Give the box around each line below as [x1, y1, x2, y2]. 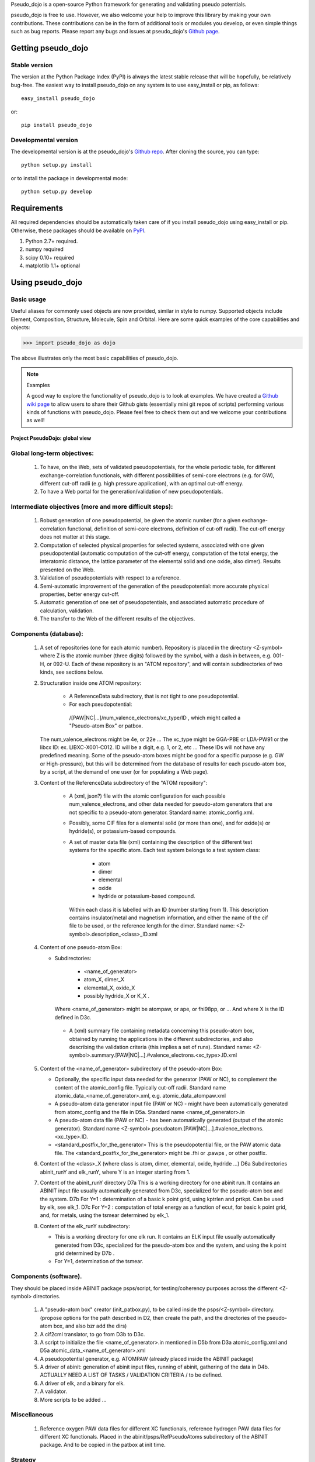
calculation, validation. [40, 607, 94, 614]
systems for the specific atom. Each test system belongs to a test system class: [69, 847, 260, 854]
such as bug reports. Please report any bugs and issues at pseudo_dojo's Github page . [10, 28, 220, 35]
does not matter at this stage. [40, 533, 111, 540]
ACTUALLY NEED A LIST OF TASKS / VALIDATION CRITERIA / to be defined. [40, 1371, 223, 1378]
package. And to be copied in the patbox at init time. [40, 1442, 166, 1449]
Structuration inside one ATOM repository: [40, 679, 142, 687]
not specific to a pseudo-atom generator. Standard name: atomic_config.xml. [69, 809, 254, 816]
